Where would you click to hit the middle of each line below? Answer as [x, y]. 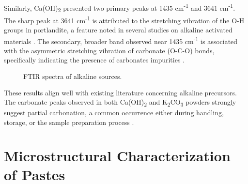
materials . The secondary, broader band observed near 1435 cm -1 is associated [121, 40]
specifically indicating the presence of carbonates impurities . [94, 60]
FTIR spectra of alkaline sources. [73, 76]
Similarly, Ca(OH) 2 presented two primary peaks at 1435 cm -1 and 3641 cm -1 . [120, 8]
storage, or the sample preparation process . [69, 122]
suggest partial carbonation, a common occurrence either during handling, [114, 113]
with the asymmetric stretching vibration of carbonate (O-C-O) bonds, [109, 50]
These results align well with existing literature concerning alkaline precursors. [121, 92]
